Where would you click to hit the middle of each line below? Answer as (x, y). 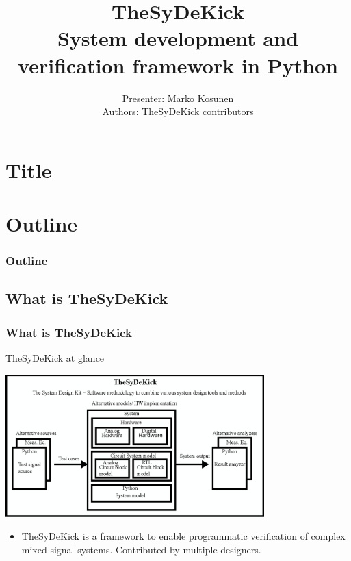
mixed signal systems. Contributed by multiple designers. (141, 550)
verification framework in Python (178, 65)
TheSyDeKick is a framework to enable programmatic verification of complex (183, 536)
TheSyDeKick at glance (55, 358)
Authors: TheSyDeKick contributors (178, 111)
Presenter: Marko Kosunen (178, 98)
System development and (178, 38)
